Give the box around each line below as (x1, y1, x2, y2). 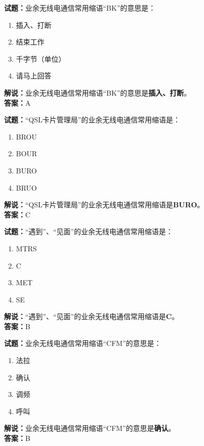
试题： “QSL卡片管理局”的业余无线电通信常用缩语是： (4, 114, 180, 125)
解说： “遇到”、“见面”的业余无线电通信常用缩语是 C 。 (4, 311, 179, 322)
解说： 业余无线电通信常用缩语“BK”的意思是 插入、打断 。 (4, 87, 191, 98)
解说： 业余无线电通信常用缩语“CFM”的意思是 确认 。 (4, 423, 176, 433)
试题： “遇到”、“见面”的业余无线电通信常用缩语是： (4, 226, 173, 237)
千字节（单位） (16, 53, 66, 64)
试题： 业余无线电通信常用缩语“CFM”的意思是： (4, 338, 162, 348)
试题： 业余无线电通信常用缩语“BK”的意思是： (4, 3, 156, 13)
